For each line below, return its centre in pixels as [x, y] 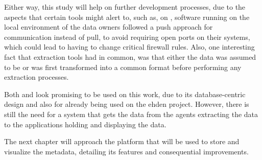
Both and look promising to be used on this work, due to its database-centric [125, 94]
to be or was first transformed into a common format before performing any [123, 67]
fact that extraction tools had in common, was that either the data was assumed [130, 56]
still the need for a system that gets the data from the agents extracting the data [131, 114]
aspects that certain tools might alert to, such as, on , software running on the [127, 17]
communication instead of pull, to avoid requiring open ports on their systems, [127, 37]
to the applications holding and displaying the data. [85, 124]
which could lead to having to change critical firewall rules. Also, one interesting [129, 47]
